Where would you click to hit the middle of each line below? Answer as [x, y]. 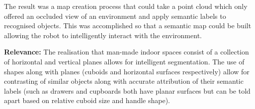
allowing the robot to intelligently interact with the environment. [103, 35]
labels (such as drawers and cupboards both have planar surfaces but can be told [127, 90]
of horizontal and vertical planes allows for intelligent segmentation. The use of [124, 61]
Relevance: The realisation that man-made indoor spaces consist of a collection [127, 52]
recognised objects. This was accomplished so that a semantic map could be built [128, 26]
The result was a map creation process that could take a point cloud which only [126, 6]
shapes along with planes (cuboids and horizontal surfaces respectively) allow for [127, 71]
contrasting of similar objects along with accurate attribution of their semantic [124, 81]
